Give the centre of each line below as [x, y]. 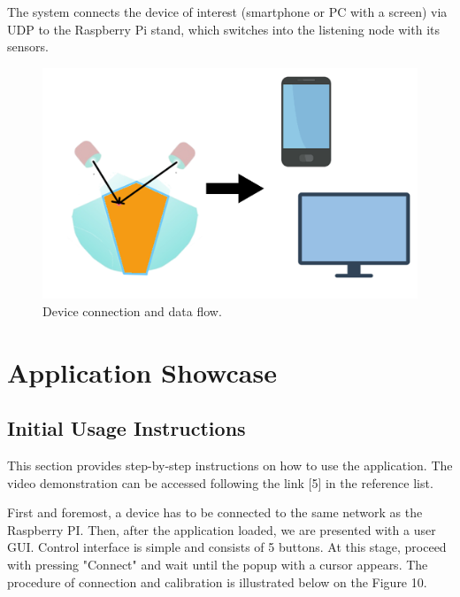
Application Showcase [142, 372]
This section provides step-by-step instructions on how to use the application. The [230, 465]
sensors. [28, 47]
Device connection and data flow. [132, 310]
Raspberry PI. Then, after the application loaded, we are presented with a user [222, 529]
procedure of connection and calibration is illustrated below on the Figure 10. [217, 581]
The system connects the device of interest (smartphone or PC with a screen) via [227, 12]
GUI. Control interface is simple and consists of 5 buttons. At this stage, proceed [227, 547]
